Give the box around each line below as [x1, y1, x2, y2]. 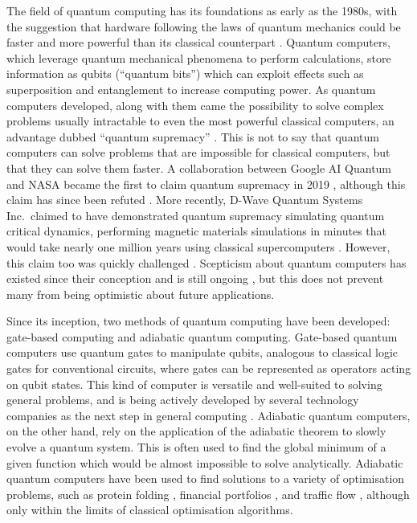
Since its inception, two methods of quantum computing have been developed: [6, 313, 390, 329]
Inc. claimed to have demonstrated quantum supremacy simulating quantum [6, 206, 385, 223]
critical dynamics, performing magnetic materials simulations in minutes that [6, 223, 387, 239]
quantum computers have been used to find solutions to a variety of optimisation [6, 470, 405, 487]
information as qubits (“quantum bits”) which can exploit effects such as [6, 65, 364, 82]
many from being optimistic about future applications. [6, 285, 275, 302]
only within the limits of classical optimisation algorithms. [6, 501, 293, 518]
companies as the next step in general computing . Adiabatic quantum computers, [6, 407, 411, 423]
